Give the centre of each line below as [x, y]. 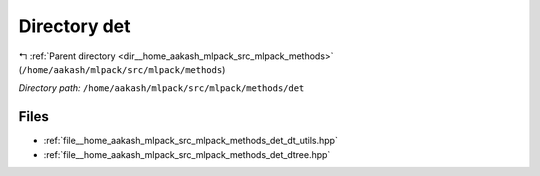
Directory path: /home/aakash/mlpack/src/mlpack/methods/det [161, 88]
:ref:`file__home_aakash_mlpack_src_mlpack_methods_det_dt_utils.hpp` [191, 141]
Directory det [74, 26]
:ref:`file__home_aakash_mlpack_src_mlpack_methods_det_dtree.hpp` [187, 154]
